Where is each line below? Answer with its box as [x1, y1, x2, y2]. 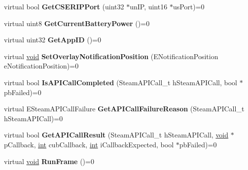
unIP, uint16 [130, 1, 168, 11]
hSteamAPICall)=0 [4, 113, 63, 123]
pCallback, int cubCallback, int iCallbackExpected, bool [4, 139, 174, 149]
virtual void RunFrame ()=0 [4, 156, 94, 166]
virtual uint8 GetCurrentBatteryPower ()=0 [4, 18, 150, 28]
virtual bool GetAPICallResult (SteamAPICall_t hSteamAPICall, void [4, 130, 229, 140]
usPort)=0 [173, 1, 205, 11]
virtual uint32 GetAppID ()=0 [4, 34, 101, 45]
